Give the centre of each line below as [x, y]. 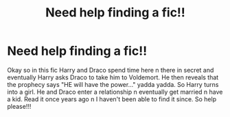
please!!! [19, 106]
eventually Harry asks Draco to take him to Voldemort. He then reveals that [113, 77]
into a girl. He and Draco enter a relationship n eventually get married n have [115, 92]
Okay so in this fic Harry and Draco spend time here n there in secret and [111, 70]
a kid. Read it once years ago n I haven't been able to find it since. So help [112, 99]
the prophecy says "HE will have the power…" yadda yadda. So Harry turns [113, 84]
